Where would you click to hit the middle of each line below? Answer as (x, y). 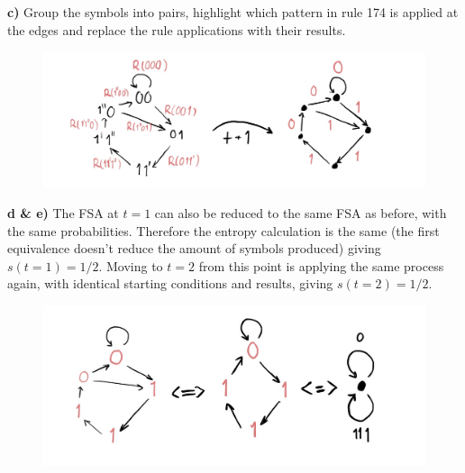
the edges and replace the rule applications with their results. (177, 29)
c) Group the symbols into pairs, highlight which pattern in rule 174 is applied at (233, 12)
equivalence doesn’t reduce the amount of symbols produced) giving (194, 248)
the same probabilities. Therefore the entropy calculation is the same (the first (223, 230)
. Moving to (131, 265)
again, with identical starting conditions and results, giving (170, 283)
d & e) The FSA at (63, 212)
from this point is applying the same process (321, 265)
